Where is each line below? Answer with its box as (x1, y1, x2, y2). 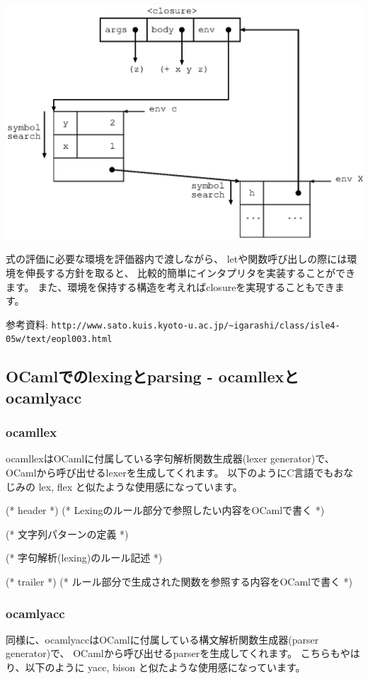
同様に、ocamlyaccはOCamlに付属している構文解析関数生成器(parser (6, 632, 319, 646)
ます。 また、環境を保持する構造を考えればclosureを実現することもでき (6, 279, 335, 294)
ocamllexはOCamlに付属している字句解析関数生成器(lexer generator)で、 (6, 451, 335, 466)
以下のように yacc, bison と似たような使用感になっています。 (25, 660, 306, 674)
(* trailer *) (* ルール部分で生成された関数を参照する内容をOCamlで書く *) (6, 574, 353, 588)
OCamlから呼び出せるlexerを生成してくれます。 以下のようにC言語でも (6, 465, 334, 480)
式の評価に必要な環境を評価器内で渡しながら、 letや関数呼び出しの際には (6, 251, 347, 266)
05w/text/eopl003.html (6, 334, 113, 345)
